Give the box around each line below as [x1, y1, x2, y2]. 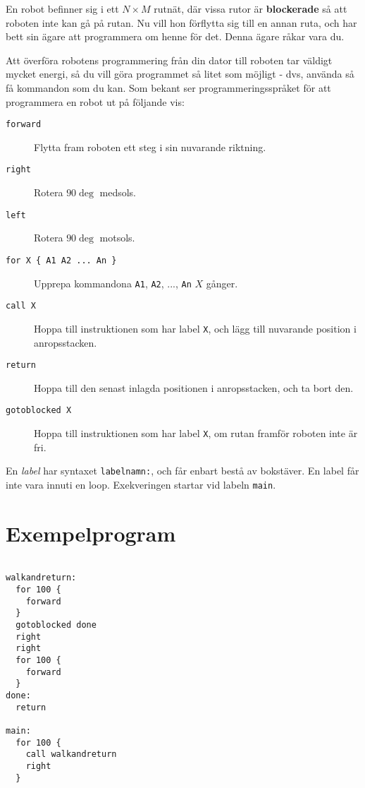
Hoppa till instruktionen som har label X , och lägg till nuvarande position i [34, 321, 357, 335]
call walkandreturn [25, 749, 117, 760]
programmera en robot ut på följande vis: [6, 94, 185, 109]
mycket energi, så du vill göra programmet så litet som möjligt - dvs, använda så [6, 66, 354, 81]
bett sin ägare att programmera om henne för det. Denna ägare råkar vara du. [6, 29, 345, 44]
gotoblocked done [16, 620, 97, 630]
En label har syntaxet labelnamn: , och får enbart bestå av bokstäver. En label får [6, 463, 359, 478]
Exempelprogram [6, 518, 176, 547]
